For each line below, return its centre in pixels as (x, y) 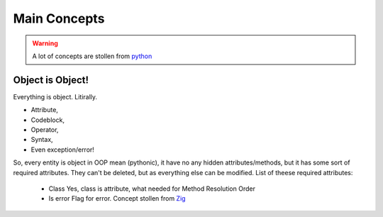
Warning (45, 43)
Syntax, (42, 140)
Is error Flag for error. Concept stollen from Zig (117, 199)
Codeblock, (48, 120)
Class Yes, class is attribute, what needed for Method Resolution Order (152, 189)
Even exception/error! (63, 150)
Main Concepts (59, 18)
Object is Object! (51, 80)
